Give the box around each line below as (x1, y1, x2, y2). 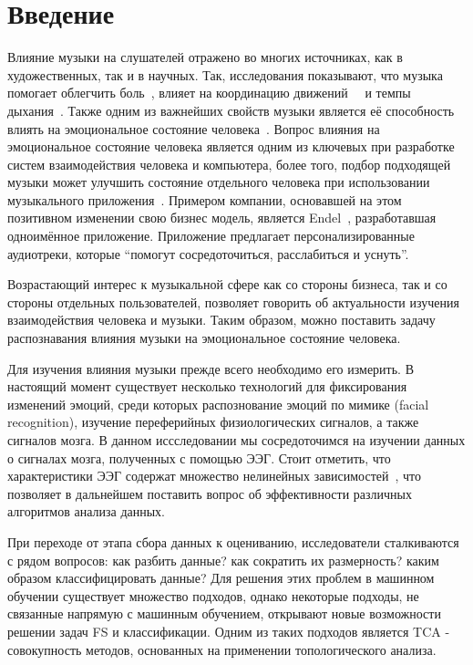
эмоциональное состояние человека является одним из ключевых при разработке (7, 137, 455, 156)
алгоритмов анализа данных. (7, 502, 166, 521)
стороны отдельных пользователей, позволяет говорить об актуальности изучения (7, 292, 459, 311)
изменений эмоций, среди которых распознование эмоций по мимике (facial (7, 394, 429, 413)
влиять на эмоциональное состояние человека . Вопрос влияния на (7, 119, 380, 138)
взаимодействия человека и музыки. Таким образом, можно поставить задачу (7, 310, 436, 329)
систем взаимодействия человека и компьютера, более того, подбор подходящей (7, 154, 451, 173)
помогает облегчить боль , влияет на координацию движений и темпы (7, 83, 411, 102)
